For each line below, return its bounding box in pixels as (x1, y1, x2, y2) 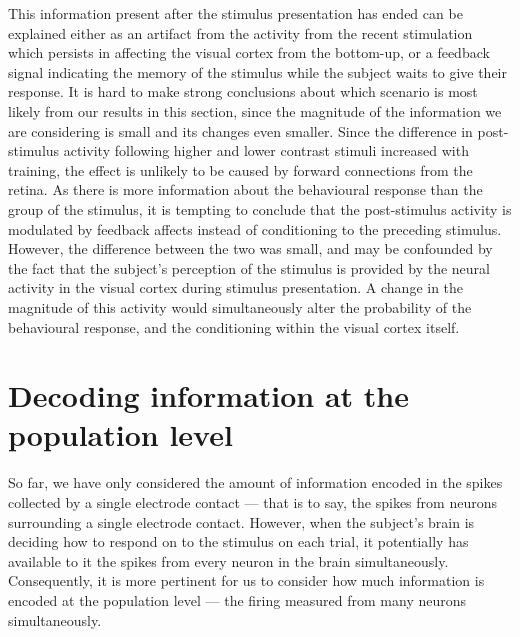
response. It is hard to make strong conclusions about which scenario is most (8, 81, 478, 102)
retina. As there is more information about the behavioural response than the (8, 179, 483, 200)
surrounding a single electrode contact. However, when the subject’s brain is (8, 511, 475, 532)
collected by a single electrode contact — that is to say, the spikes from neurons (8, 492, 497, 512)
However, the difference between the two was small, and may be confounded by (8, 238, 493, 259)
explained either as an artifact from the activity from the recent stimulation (8, 22, 473, 43)
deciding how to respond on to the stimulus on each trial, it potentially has (8, 531, 469, 552)
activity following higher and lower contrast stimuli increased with (63, 140, 469, 161)
